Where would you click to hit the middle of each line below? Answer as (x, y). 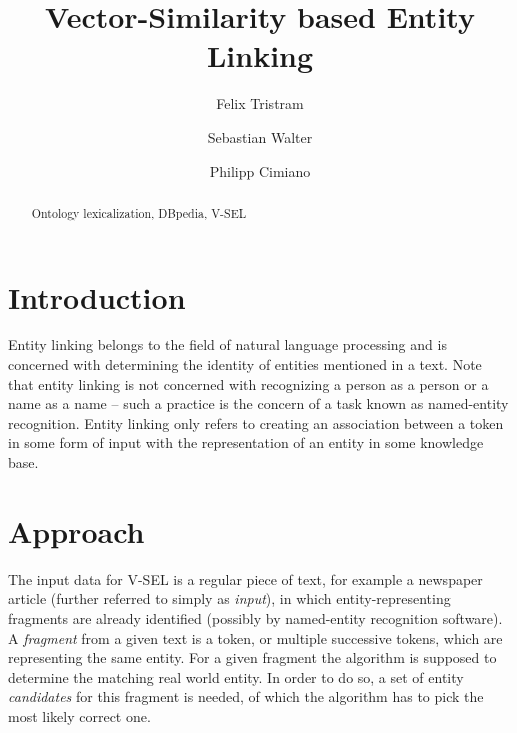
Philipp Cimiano (260, 170)
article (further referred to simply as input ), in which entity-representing (229, 598)
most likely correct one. (79, 715)
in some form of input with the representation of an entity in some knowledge (246, 442)
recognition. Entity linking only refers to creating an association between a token (256, 422)
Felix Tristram (260, 103)
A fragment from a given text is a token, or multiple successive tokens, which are (255, 637)
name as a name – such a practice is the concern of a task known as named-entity (258, 403)
